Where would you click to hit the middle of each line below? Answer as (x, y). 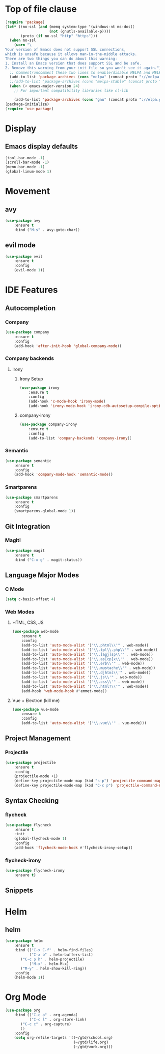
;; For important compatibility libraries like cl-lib (71, 91)
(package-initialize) (27, 104)
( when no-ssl (23, 40)
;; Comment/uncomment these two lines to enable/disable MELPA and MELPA (86, 72)
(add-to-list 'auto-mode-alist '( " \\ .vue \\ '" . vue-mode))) (84, 723)
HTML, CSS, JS (28, 622)
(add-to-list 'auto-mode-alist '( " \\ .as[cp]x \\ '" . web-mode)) (87, 659)
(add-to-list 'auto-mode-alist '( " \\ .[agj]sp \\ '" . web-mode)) (87, 654)
